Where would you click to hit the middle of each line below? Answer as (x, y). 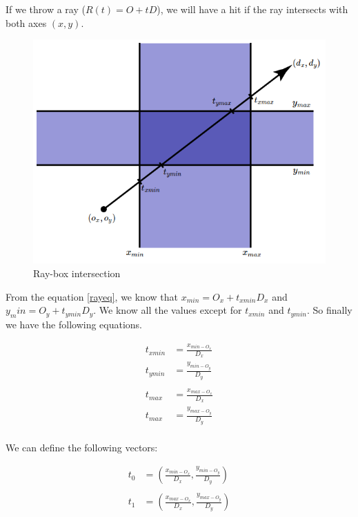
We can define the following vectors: (82, 447)
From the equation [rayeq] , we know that (92, 296)
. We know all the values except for (168, 310)
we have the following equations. (74, 324)
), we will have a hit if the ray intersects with (252, 9)
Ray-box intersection (77, 273)
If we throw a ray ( (46, 9)
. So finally (329, 310)
